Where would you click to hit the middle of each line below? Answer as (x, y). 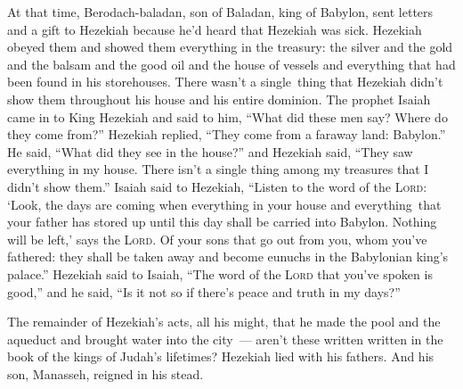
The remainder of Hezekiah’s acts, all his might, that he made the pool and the (224, 322)
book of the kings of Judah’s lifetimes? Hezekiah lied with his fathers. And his (221, 356)
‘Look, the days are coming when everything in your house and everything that (224, 204)
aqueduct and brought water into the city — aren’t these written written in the (225, 339)
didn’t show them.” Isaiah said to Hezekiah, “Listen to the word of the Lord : (217, 186)
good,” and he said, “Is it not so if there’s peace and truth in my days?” (204, 291)
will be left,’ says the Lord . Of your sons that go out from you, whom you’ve (217, 239)
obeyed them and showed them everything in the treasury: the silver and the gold (230, 47)
